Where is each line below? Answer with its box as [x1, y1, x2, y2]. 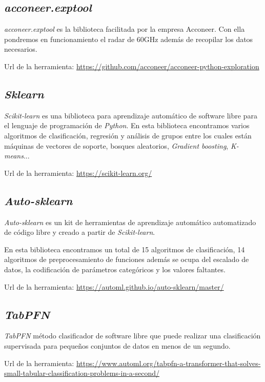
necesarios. [4, 44, 37, 54]
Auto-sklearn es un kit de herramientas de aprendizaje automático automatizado [4, 216, 256, 227]
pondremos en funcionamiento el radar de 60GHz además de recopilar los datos [4, 33, 253, 44]
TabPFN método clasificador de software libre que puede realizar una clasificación [4, 330, 261, 341]
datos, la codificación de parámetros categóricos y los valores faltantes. [4, 264, 226, 274]
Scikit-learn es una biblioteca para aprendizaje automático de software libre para [4, 110, 257, 120]
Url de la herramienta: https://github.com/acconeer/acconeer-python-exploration [4, 61, 259, 71]
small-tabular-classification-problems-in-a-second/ [4, 368, 160, 378]
